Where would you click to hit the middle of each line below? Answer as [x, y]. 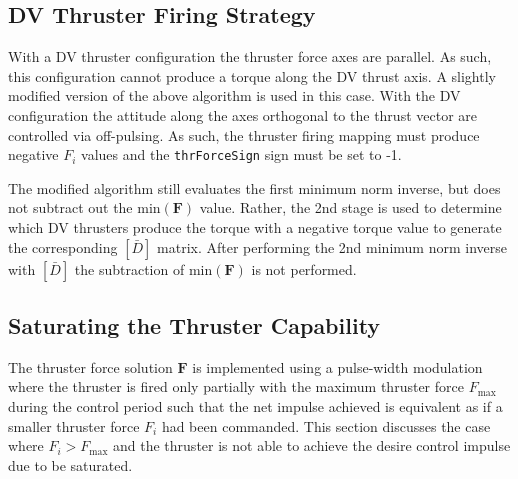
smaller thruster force [74, 425]
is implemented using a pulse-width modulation [337, 366]
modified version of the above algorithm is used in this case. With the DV [234, 95]
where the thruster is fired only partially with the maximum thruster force [236, 386]
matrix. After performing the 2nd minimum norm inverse [332, 246]
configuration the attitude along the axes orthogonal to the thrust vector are [242, 114]
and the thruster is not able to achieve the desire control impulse [312, 445]
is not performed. [304, 268]
